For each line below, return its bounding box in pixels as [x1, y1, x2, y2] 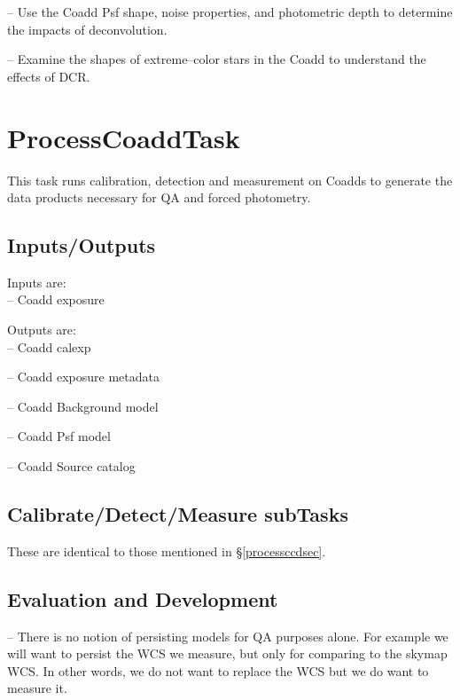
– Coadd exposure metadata [7, 367, 160, 386]
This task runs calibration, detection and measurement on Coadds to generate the [7, 170, 453, 189]
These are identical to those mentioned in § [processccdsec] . [7, 541, 326, 560]
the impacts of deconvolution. [7, 20, 168, 38]
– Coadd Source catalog [7, 457, 136, 476]
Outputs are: [7, 320, 76, 339]
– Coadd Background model [7, 397, 159, 415]
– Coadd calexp [7, 337, 91, 356]
